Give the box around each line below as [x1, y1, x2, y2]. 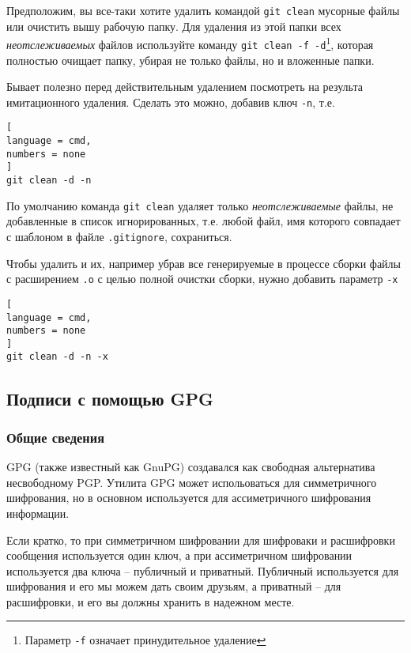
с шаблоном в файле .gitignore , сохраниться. [6, 228, 232, 244]
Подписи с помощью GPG [6, 386, 214, 410]
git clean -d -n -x [6, 351, 108, 363]
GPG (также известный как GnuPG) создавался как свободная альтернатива [6, 459, 375, 475]
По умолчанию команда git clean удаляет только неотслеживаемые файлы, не [6, 197, 394, 213]
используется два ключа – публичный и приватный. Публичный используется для [6, 562, 399, 579]
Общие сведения [6, 427, 105, 447]
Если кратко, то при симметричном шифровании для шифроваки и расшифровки [6, 531, 395, 548]
